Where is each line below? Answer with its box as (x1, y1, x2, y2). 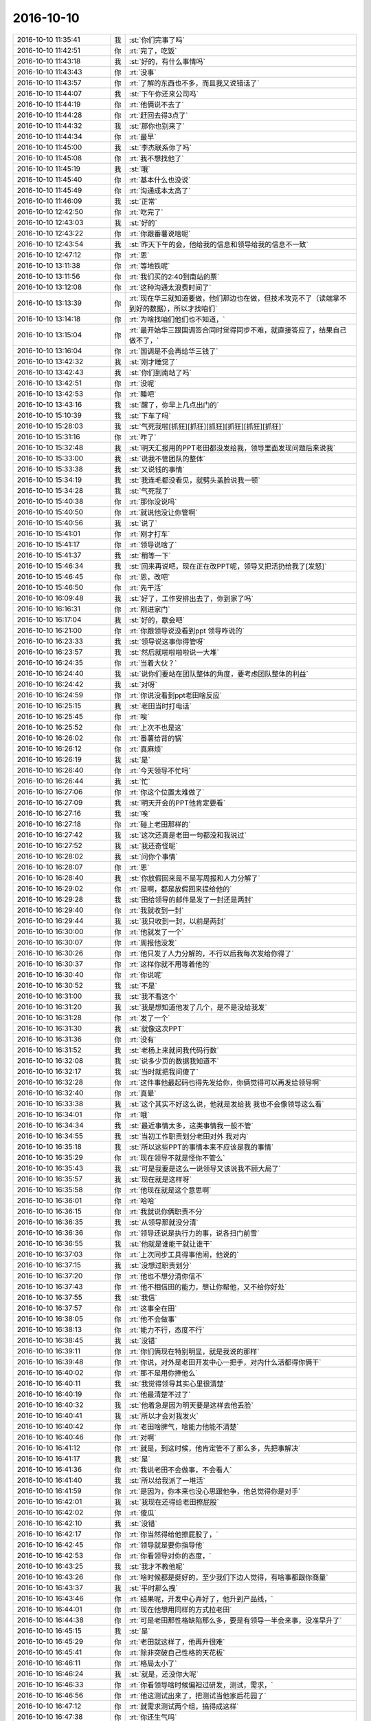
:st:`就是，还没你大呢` (128, 1669, 199, 1679)
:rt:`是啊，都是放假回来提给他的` (128, 884, 232, 894)
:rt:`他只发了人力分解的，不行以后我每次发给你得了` (128, 949, 294, 958)
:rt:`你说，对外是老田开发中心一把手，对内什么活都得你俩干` (128, 1357, 322, 1366)
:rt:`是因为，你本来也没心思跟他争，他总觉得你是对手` (128, 1486, 301, 1496)
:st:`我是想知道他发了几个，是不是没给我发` (128, 1002, 268, 1012)
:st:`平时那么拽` (128, 1583, 179, 1593)
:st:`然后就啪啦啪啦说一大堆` (128, 647, 220, 657)
